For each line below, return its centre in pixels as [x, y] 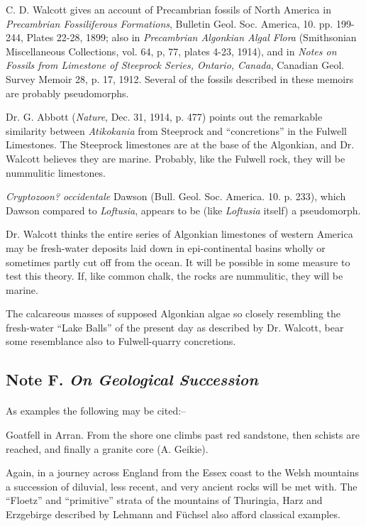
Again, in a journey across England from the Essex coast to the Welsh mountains [183, 472]
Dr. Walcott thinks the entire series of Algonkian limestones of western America [179, 234]
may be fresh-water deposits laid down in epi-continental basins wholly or [166, 247]
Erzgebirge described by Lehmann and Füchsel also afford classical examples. [173, 514]
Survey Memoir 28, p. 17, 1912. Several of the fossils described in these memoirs [180, 78]
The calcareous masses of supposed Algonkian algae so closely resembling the [173, 313]
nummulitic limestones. [56, 172]
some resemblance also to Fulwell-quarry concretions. [121, 341]
